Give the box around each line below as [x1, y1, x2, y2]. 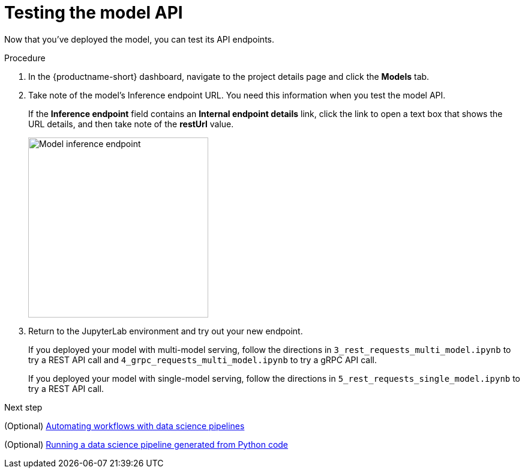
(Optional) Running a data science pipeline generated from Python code [4, 439, 289, 450]
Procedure [4, 52, 46, 63]
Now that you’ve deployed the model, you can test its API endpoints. [4, 34, 275, 44]
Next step [4, 402, 43, 412]
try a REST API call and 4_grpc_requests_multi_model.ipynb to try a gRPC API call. [28, 354, 377, 365]
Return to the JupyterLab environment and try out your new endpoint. [28, 325, 303, 336]
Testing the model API [4, 2, 183, 23]
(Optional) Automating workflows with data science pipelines [4, 420, 245, 431]
